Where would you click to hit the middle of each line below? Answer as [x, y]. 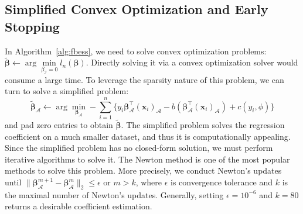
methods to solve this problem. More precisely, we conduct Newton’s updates [143, 170]
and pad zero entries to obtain [59, 125]
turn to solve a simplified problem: [67, 91]
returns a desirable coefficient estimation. [79, 206]
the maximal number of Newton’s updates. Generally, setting [114, 194]
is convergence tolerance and [222, 182]
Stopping [32, 26]
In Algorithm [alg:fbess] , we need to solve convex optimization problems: [136, 51]
